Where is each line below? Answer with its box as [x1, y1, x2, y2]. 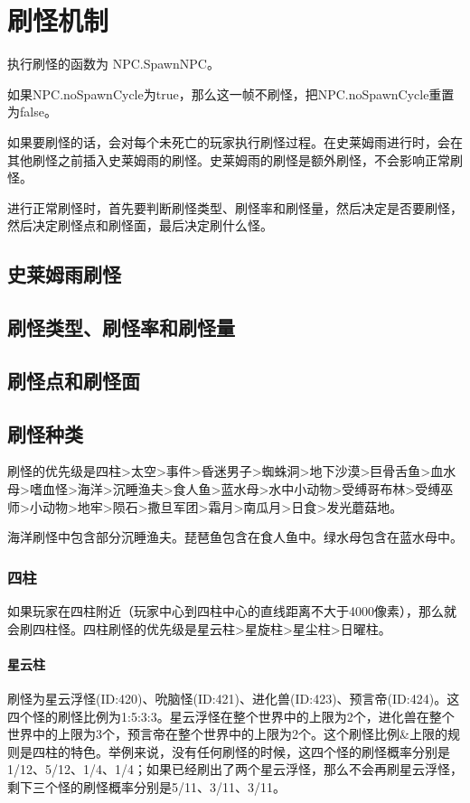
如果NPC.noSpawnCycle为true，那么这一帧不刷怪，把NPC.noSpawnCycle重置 [7, 84, 455, 103]
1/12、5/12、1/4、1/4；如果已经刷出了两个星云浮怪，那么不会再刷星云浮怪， [7, 760, 463, 779]
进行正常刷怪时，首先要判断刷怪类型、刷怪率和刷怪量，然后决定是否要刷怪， [7, 198, 463, 217]
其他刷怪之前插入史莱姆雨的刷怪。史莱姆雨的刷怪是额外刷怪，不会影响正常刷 [7, 150, 463, 169]
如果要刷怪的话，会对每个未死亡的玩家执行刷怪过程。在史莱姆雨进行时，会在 [7, 132, 463, 151]
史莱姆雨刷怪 [7, 260, 121, 288]
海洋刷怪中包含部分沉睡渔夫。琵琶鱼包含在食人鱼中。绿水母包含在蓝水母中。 [7, 528, 463, 546]
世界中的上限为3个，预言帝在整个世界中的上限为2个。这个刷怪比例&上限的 [7, 724, 447, 743]
